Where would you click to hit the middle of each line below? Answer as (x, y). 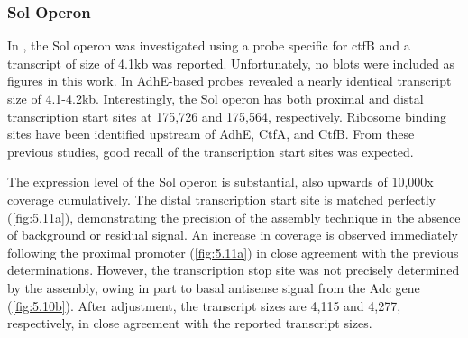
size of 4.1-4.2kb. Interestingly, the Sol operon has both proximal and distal (216, 98)
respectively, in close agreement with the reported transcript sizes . (190, 323)
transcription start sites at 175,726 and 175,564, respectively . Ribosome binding (227, 116)
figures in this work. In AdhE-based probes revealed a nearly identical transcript (229, 81)
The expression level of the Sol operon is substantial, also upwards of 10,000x (220, 182)
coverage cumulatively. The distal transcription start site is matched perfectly (222, 199)
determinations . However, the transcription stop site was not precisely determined (234, 270)
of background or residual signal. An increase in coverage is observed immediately (233, 235)
